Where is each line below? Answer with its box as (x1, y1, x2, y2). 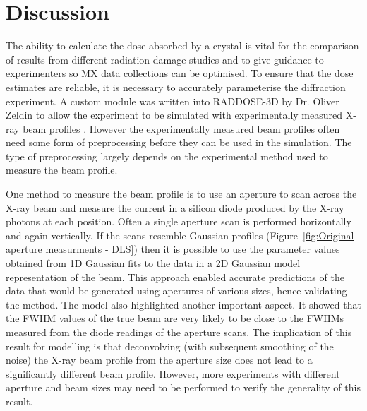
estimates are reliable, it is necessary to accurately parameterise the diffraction (6, 79, 346, 94)
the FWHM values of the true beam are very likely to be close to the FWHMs (6, 311, 344, 326)
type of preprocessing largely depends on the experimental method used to (6, 148, 328, 163)
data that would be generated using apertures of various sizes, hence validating (6, 283, 347, 298)
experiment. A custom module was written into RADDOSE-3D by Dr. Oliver (6, 93, 339, 108)
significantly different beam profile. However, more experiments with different (6, 366, 340, 381)
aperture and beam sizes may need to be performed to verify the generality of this (6, 380, 361, 395)
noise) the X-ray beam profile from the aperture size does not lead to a (6, 352, 313, 367)
